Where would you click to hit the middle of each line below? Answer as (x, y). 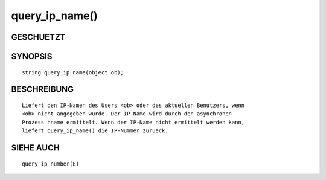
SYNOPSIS (32, 56)
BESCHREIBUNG (43, 90)
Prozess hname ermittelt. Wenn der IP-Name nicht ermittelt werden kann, (133, 122)
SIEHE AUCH (35, 148)
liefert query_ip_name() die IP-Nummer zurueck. (95, 131)
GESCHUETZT (38, 37)
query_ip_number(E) (51, 164)
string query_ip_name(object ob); (73, 72)
